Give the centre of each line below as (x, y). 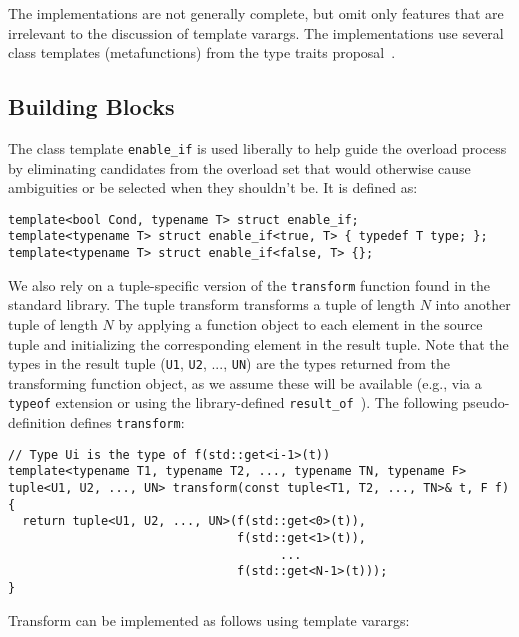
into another (473, 304)
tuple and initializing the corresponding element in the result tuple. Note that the (258, 343)
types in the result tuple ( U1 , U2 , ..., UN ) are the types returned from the (229, 363)
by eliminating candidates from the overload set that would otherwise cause (239, 167)
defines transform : (127, 422)
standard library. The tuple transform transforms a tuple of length (212, 304)
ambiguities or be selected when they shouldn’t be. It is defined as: (213, 187)
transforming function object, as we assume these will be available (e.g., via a (245, 382)
